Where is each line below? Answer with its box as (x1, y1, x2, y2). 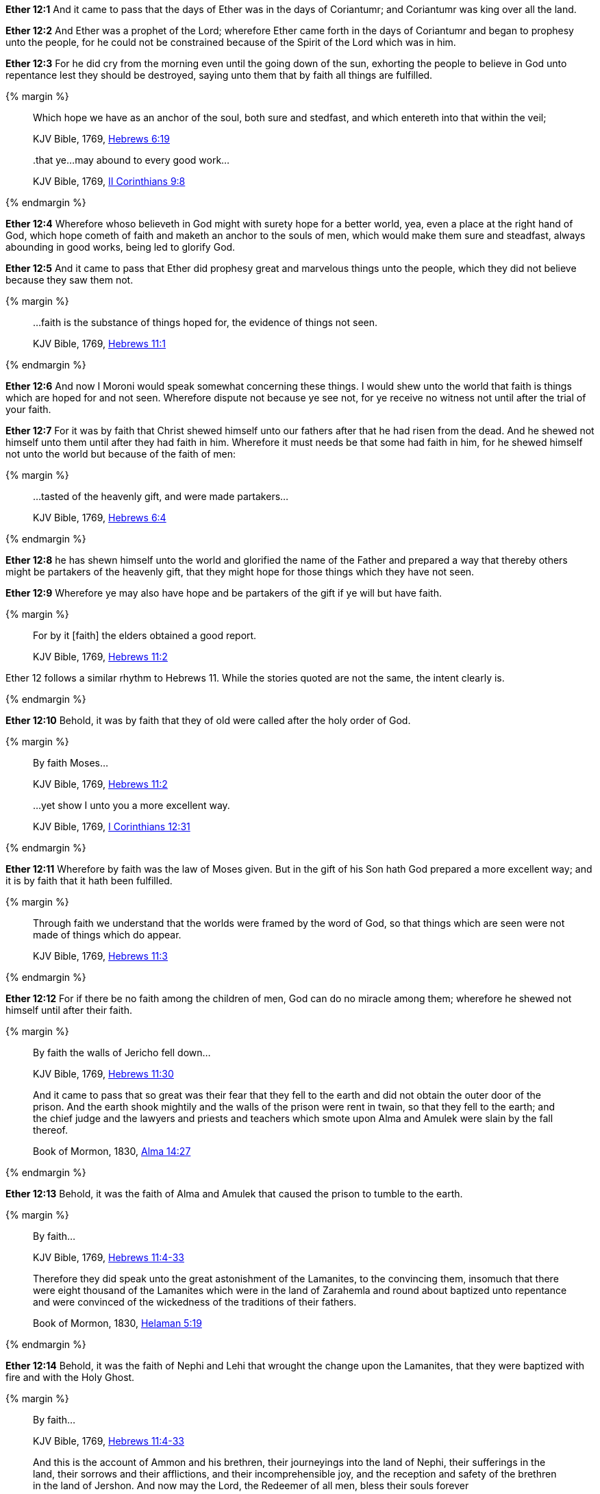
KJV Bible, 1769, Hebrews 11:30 (33, 1068, 174, 1080)
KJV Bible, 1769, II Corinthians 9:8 (33, 175, 186, 187)
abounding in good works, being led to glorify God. (5, 241, 236, 253)
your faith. (5, 403, 51, 415)
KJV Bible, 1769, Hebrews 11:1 (33, 338, 166, 349)
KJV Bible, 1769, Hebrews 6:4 (33, 512, 166, 523)
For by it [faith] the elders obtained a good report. (33, 630, 257, 641)
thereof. (33, 1124, 68, 1136)
